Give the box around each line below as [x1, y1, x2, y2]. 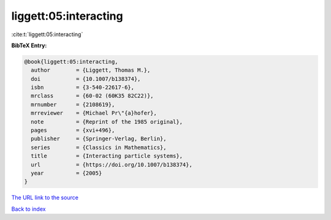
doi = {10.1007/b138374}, [31, 75, 141, 82]
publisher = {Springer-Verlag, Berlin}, [31, 135, 167, 142]
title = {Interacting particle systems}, [31, 153, 183, 159]
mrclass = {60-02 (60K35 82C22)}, [31, 93, 154, 99]
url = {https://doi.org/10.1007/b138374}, [31, 161, 192, 168]
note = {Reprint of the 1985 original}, [31, 118, 183, 125]
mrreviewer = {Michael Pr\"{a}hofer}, [31, 110, 158, 116]
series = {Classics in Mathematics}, [31, 144, 167, 151]
